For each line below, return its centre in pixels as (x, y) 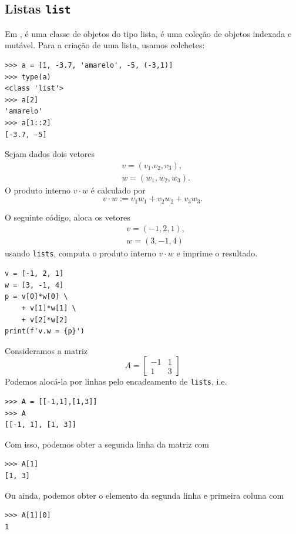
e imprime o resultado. (217, 253)
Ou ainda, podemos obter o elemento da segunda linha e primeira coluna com (144, 495)
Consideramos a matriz (46, 350)
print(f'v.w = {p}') (45, 331)
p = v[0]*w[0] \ (36, 297)
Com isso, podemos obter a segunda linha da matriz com (107, 444)
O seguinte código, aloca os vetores (68, 217)
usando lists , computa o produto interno (80, 253)
